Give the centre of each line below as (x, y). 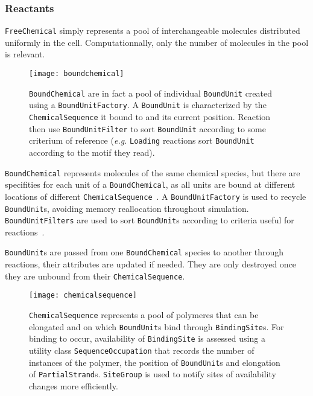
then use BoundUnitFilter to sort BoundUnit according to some (148, 128)
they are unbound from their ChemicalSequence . (95, 276)
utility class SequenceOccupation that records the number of (142, 350)
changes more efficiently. (74, 385)
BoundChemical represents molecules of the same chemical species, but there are (153, 172)
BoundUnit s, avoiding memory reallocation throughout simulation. (127, 208)
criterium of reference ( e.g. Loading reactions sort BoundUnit (142, 140)
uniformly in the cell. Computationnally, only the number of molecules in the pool (157, 42)
